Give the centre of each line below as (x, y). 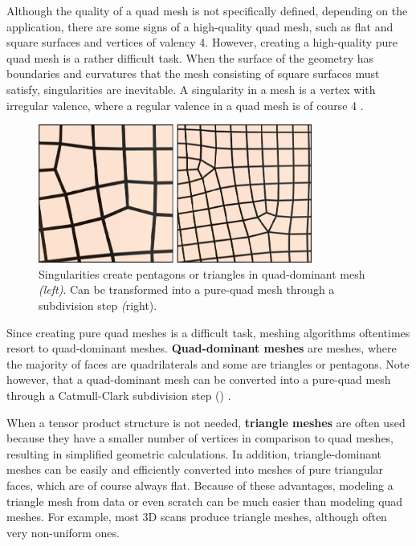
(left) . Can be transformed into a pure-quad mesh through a (187, 289)
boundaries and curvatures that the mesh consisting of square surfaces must (193, 73)
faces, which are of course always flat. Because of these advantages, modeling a (200, 485)
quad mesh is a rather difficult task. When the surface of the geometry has (190, 57)
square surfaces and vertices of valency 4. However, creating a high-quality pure (202, 42)
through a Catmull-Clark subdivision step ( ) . (119, 395)
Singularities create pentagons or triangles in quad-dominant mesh (202, 273)
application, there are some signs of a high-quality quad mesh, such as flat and (200, 26)
